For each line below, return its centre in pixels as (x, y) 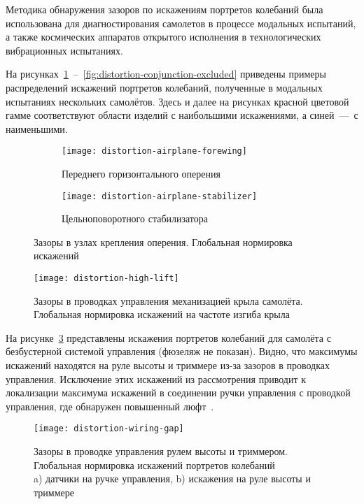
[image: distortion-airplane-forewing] (154, 151)
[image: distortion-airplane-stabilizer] (160, 196)
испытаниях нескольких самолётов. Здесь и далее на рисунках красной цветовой (177, 101)
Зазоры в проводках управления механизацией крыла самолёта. (168, 300)
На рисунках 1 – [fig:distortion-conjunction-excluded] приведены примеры (166, 74)
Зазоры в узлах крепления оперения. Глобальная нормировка (163, 242)
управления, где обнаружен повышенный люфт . (110, 406)
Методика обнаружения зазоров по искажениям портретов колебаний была (164, 9)
